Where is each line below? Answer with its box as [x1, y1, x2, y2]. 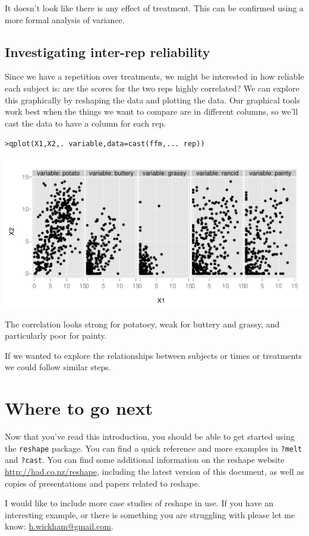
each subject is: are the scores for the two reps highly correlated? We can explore [5, 81, 299, 94]
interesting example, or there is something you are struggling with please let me [5, 508, 295, 521]
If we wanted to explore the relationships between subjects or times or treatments [5, 349, 302, 361]
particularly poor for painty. [5, 329, 107, 342]
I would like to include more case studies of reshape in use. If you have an [5, 497, 273, 509]
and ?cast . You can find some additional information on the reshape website [5, 453, 285, 466]
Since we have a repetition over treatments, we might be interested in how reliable [5, 70, 304, 83]
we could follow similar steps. [5, 361, 111, 373]
